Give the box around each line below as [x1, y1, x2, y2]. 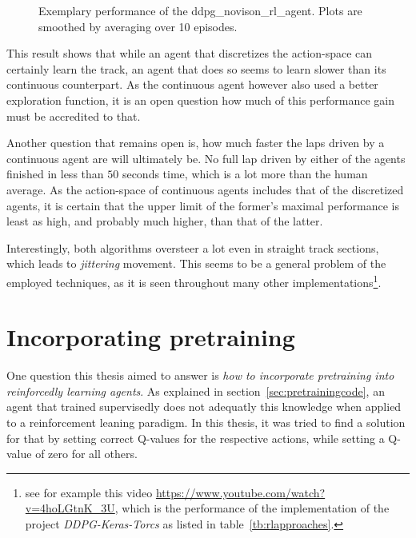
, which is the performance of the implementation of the [114, 500, 390, 516]
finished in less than [6, 165, 104, 182]
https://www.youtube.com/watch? [155, 484, 326, 500]
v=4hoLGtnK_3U [25, 500, 115, 516]
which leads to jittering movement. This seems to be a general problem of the [6, 255, 386, 272]
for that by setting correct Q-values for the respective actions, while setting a [6, 429, 385, 446]
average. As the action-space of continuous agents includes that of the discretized [6, 181, 404, 197]
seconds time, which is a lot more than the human [122, 165, 368, 182]
